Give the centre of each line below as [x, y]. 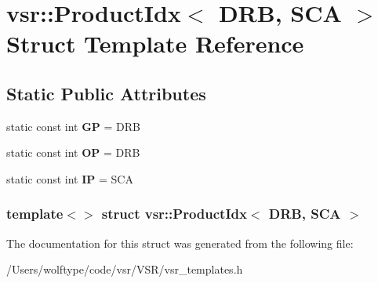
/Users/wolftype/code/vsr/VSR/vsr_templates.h [125, 269]
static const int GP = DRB [74, 126]
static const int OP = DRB [73, 152]
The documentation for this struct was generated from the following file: [180, 243]
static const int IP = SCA [70, 178]
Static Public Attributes [106, 93]
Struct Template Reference [155, 44]
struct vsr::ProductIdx [174, 214]
